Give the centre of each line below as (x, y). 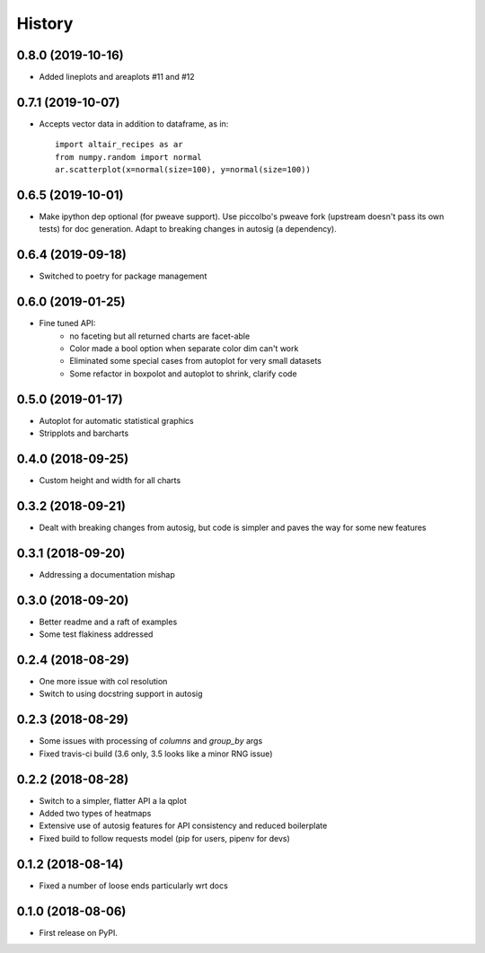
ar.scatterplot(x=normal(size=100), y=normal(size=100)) (183, 170)
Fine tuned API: (67, 323)
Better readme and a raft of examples (108, 622)
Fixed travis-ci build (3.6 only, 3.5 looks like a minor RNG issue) (156, 754)
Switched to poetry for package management (123, 276)
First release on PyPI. (79, 932)
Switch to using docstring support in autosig (121, 694)
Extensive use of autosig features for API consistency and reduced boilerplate (183, 825)
